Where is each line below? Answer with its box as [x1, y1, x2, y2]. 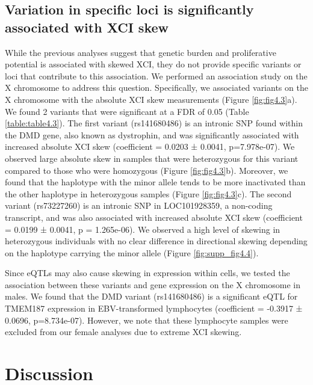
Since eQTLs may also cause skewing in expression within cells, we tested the [5, 266, 290, 279]
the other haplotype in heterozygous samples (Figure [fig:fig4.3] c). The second [5, 187, 292, 200]
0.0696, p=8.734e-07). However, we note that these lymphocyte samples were [5, 313, 288, 326]
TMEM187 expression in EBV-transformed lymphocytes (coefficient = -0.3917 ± [5, 302, 303, 315]
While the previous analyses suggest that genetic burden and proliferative [5, 46, 276, 58]
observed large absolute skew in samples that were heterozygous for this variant [5, 152, 299, 164]
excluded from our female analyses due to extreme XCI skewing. [5, 325, 242, 338]
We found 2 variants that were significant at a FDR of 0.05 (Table [5, 105, 249, 117]
